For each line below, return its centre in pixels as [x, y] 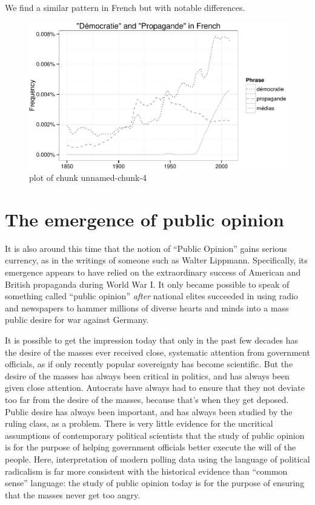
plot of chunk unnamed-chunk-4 [88, 178]
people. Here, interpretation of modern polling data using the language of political [157, 459]
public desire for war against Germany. [77, 320]
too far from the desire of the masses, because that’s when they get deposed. [147, 399]
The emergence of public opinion [144, 219]
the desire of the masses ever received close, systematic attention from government [157, 352]
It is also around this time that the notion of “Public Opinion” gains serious [146, 248]
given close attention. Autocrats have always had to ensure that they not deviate [155, 388]
